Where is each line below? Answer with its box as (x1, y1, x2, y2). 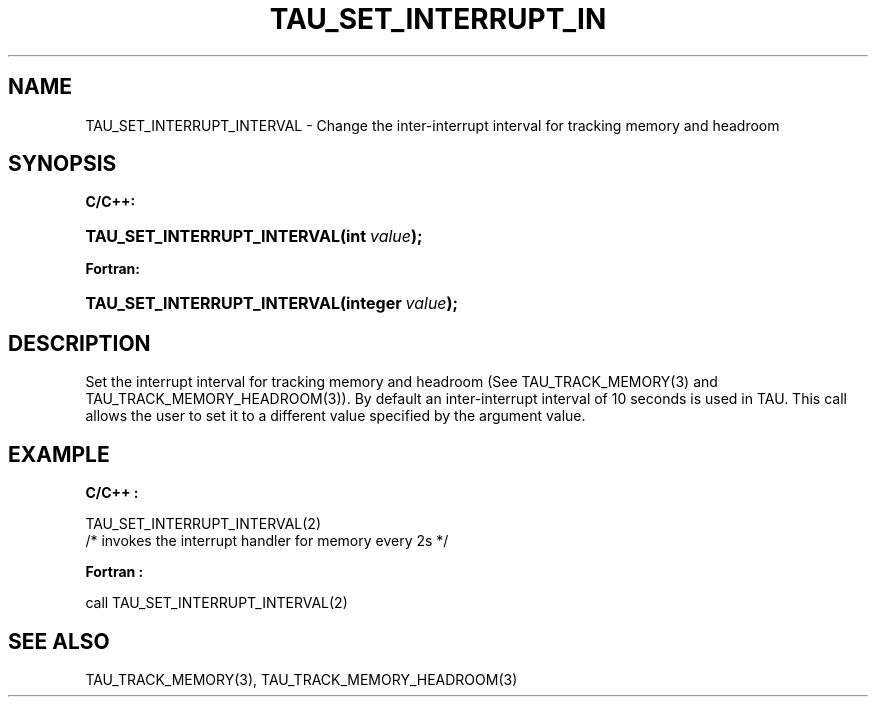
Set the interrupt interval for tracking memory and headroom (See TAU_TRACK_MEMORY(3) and (85, 373, 718, 391)
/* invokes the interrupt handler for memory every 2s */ (85, 532, 449, 550)
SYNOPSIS (8, 151, 117, 177)
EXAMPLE (8, 441, 110, 467)
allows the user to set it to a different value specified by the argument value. (85, 407, 586, 425)
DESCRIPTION (8, 330, 151, 356)
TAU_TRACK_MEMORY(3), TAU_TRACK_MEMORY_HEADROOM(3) (85, 670, 518, 688)
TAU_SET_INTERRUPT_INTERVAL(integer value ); (85, 293, 459, 314)
